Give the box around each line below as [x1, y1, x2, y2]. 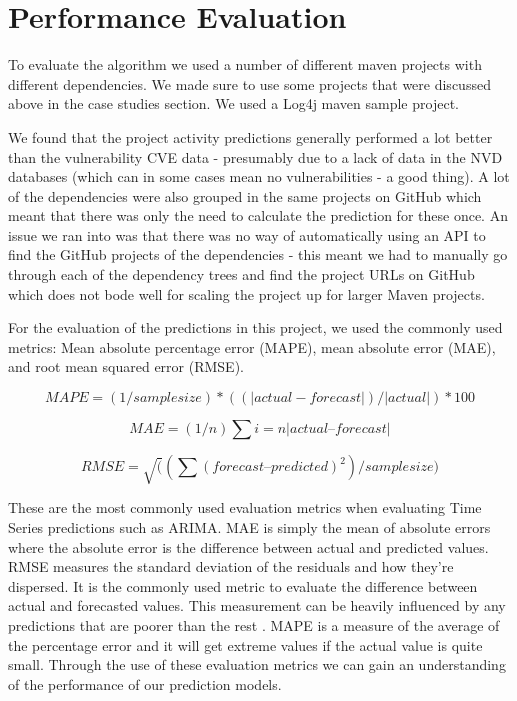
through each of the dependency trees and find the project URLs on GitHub [8, 264, 475, 285]
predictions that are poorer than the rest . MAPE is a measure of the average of [8, 614, 500, 635]
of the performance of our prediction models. [8, 673, 282, 694]
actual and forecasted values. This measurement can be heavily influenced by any [8, 595, 506, 616]
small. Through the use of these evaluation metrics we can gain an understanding [8, 654, 506, 675]
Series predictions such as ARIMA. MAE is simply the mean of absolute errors [8, 517, 491, 538]
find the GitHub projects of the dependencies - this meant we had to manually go [8, 244, 508, 265]
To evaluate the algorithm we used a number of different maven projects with [8, 54, 482, 75]
